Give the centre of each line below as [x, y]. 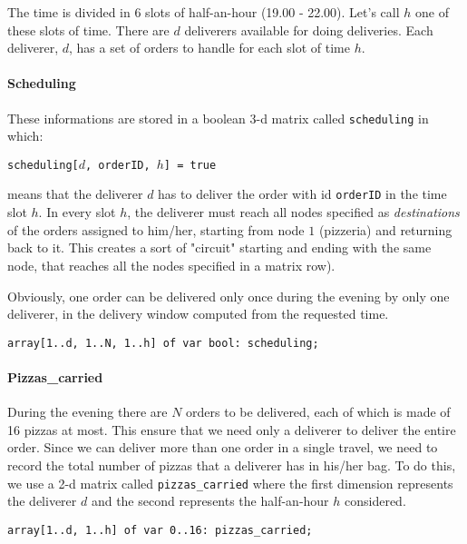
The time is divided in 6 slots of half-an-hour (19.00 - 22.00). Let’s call [204, 12]
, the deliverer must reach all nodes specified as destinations [293, 212]
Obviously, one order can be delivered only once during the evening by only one [229, 296]
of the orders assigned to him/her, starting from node [156, 229]
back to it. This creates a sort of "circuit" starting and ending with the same [219, 247]
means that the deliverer [75, 194]
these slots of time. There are [88, 30]
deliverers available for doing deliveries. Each [309, 30]
